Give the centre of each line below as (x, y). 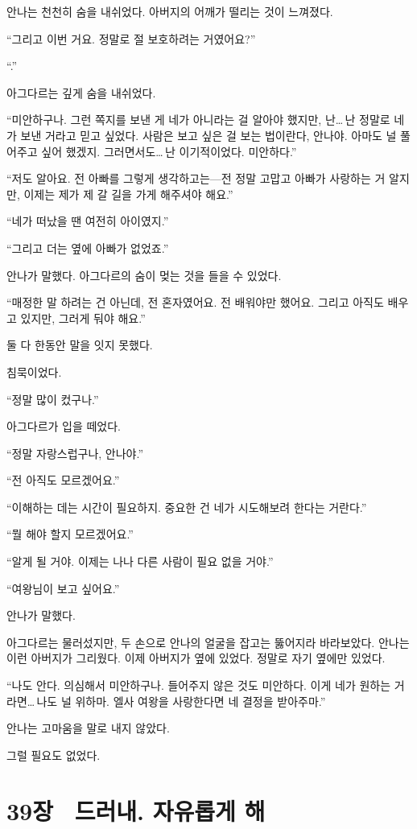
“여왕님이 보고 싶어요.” (63, 588)
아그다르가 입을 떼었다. (64, 426)
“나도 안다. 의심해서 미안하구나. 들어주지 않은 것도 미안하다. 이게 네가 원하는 (199, 685)
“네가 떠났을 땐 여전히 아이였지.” (88, 221)
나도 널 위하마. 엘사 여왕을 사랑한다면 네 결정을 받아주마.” (181, 701)
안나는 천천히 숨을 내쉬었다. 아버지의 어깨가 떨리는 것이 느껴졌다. (170, 11)
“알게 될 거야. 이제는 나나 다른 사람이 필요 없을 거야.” (140, 561)
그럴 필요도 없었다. (54, 755)
